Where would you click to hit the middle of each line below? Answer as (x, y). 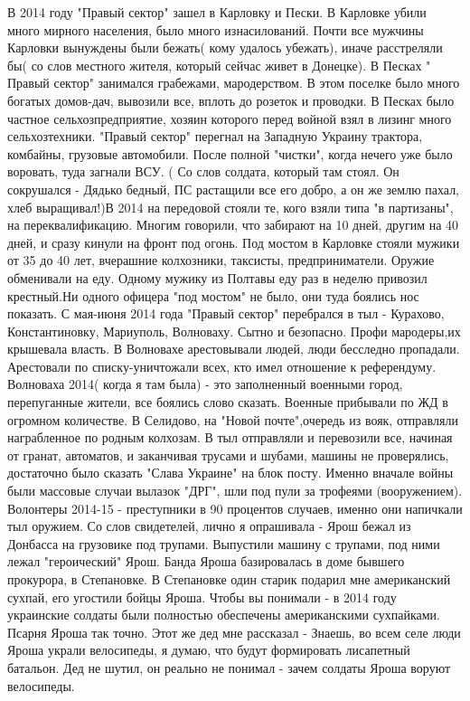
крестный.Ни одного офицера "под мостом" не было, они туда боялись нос (213, 295)
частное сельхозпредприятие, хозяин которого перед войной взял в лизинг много (230, 118)
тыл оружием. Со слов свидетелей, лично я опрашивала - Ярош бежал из (209, 526)
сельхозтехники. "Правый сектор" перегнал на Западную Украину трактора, (215, 136)
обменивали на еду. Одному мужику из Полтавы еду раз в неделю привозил (217, 277)
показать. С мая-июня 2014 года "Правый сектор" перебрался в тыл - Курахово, (226, 313)
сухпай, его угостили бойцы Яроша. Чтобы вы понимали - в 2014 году (202, 597)
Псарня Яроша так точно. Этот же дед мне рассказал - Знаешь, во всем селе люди (234, 632)
